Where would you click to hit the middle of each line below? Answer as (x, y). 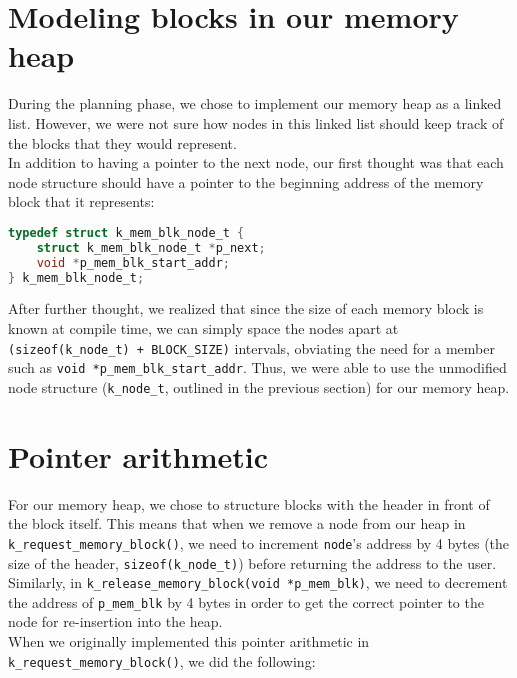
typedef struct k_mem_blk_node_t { (126, 232)
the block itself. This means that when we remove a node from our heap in (237, 523)
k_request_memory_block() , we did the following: (162, 660)
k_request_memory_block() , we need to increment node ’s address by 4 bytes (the (259, 542)
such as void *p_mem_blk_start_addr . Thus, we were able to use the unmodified (257, 367)
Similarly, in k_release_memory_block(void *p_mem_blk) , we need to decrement (258, 582)
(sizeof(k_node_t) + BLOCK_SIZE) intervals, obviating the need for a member (251, 347)
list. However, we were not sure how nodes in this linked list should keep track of (256, 122)
